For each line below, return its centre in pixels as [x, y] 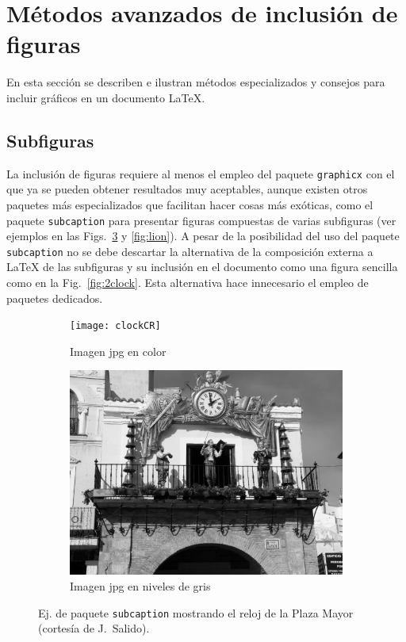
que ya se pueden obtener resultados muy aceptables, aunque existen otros [187, 189]
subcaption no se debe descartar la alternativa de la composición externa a [190, 251]
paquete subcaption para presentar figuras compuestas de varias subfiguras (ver [201, 220]
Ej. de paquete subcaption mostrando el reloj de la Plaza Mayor [196, 612]
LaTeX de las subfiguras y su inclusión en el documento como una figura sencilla [202, 267]
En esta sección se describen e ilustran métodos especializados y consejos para [196, 82]
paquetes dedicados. [55, 298]
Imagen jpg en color [118, 351]
